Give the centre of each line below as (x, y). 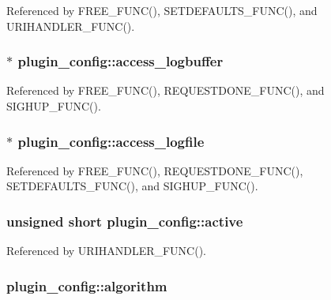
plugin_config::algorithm (87, 285)
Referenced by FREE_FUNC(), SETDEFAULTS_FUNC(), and (162, 10)
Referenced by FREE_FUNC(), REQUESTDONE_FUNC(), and (165, 90)
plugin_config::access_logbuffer (120, 61)
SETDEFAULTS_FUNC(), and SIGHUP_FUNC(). (132, 186)
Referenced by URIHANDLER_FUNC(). (107, 251)
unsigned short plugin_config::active (125, 221)
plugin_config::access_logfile (111, 141)
